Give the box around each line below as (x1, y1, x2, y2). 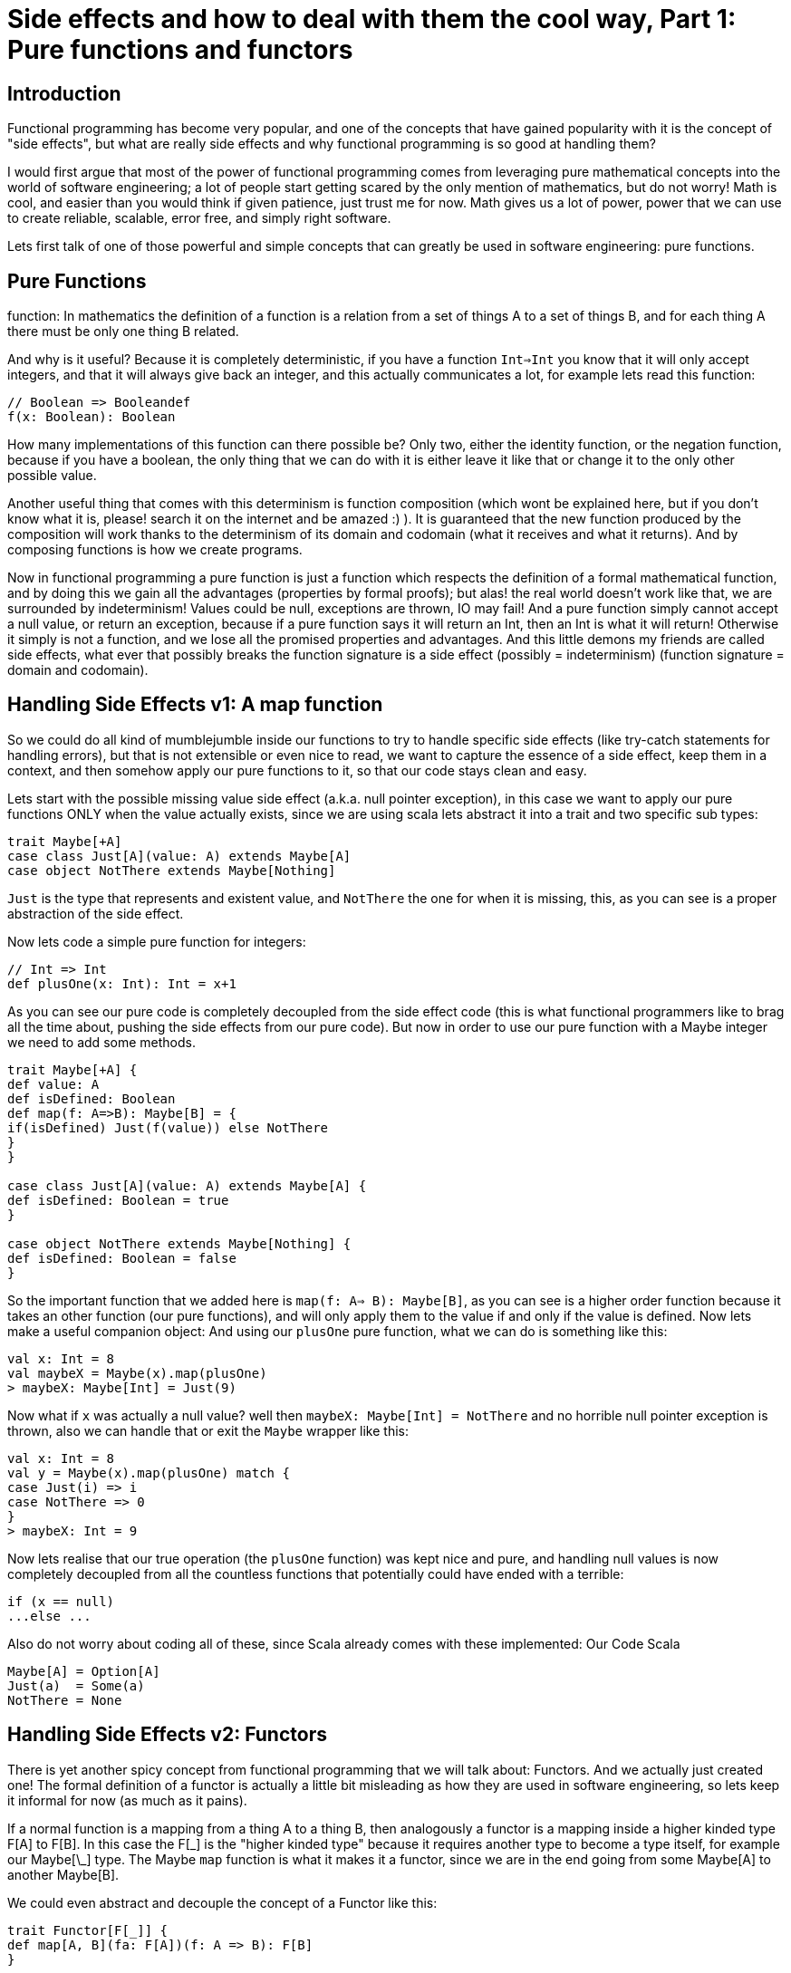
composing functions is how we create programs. (7, 542, 303, 558)
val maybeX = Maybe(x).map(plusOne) (7, 1365, 267, 1381)
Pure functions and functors (7, 34, 353, 65)
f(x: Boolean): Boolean (7, 409, 176, 425)
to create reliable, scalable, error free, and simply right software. (7, 210, 391, 226)
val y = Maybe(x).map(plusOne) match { (7, 1465, 290, 1480)
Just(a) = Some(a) (7, 1678, 145, 1693)
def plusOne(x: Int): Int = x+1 (7, 976, 236, 991)
